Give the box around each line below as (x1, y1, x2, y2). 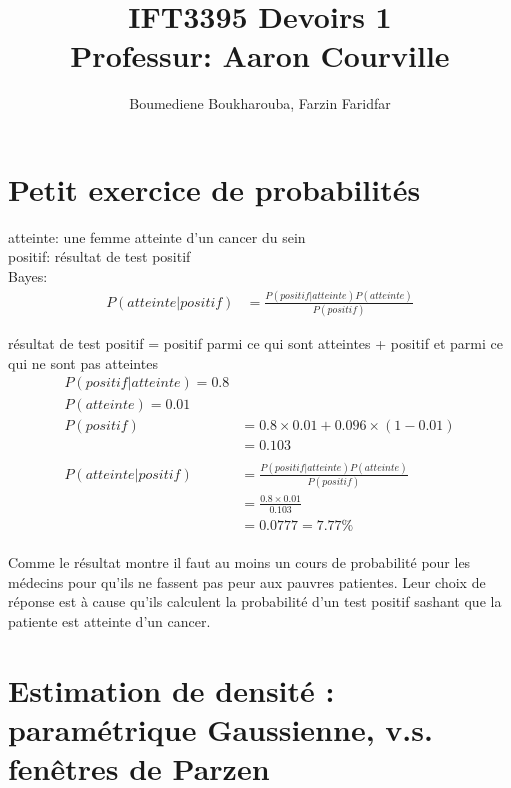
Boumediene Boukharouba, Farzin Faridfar (129, 93, 391, 114)
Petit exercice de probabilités (8, 168, 421, 209)
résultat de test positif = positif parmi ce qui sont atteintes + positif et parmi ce (8, 333, 503, 354)
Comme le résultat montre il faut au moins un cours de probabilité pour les (8, 552, 471, 573)
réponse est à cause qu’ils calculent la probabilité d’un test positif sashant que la (8, 591, 502, 612)
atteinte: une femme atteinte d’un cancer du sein (8, 226, 306, 247)
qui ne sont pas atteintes (8, 352, 158, 373)
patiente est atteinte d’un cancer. (8, 611, 211, 632)
